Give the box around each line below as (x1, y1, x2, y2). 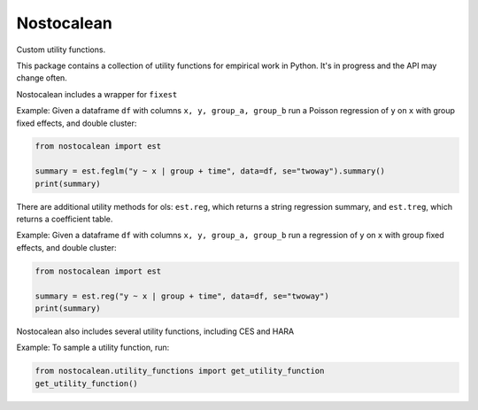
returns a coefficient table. (16, 213, 113, 225)
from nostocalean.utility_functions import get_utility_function (35, 366, 325, 376)
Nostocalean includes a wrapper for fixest (16, 89, 178, 99)
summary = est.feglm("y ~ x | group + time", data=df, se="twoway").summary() (35, 166, 385, 176)
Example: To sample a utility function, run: (16, 342, 170, 353)
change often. (16, 73, 68, 83)
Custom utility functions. (16, 44, 106, 55)
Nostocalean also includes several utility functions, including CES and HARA (16, 326, 295, 337)
